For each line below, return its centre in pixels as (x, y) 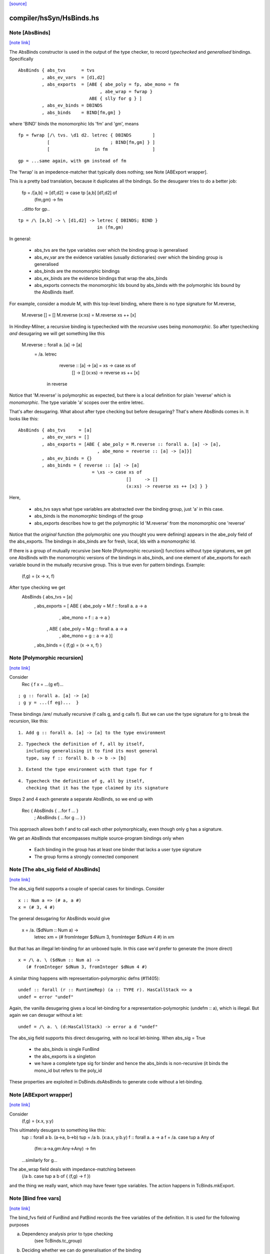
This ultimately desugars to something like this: (58, 1130)
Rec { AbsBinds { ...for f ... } (50, 811)
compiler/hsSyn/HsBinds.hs (54, 18)
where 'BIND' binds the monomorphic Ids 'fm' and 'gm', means (74, 124)
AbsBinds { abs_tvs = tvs (56, 70)
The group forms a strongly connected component (86, 856)
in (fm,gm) (110, 227)
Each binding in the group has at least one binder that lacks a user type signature (118, 850)
